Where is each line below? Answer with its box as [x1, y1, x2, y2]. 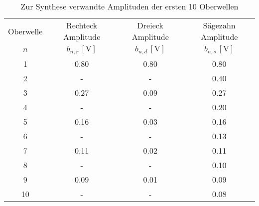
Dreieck [137, 19, 163, 31]
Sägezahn [203, 19, 236, 31]
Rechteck [66, 19, 98, 31]
